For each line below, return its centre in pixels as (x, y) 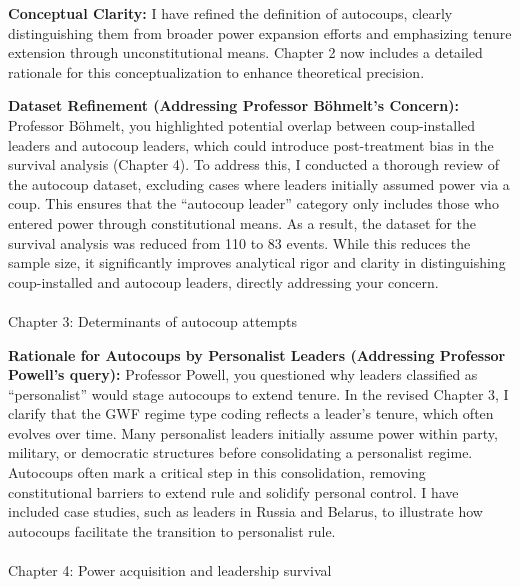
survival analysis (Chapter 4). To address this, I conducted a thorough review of (254, 164)
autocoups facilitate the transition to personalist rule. (172, 530)
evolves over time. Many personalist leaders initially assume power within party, (253, 432)
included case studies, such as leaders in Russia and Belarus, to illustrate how (245, 511)
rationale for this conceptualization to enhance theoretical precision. (216, 71)
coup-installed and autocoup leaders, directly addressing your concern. (223, 281)
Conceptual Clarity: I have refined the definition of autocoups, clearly (230, 13)
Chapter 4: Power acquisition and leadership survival (170, 570)
